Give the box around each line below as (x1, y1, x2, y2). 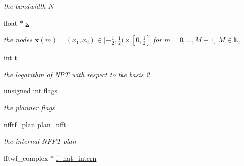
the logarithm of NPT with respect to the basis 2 (4, 69, 150, 79)
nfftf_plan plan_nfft (4, 119, 66, 129)
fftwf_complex (4, 152, 48, 163)
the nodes (4, 34, 32, 45)
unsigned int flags (4, 85, 58, 96)
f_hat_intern (56, 152, 97, 163)
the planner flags (4, 102, 55, 112)
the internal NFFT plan (4, 136, 76, 146)
